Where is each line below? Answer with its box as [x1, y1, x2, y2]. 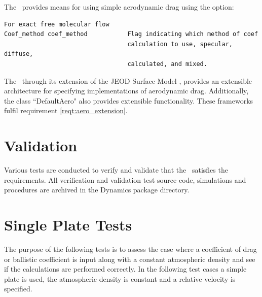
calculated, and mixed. [127, 60, 207, 68]
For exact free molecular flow [4, 20, 109, 28]
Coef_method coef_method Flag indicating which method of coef [4, 30, 258, 38]
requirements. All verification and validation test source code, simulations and [4, 174, 246, 185]
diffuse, [4, 50, 33, 58]
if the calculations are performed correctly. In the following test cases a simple [4, 263, 247, 274]
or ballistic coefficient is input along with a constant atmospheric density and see [4, 253, 255, 264]
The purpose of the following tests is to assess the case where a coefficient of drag [4, 243, 257, 254]
